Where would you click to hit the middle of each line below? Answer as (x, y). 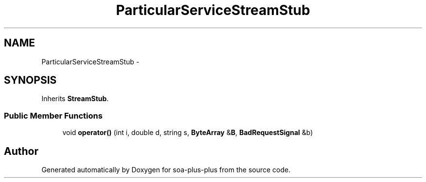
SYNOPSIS (30, 80)
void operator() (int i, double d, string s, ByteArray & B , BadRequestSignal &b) (188, 133)
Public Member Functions (53, 115)
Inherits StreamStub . (75, 99)
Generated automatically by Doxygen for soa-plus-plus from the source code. (166, 170)
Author (21, 151)
